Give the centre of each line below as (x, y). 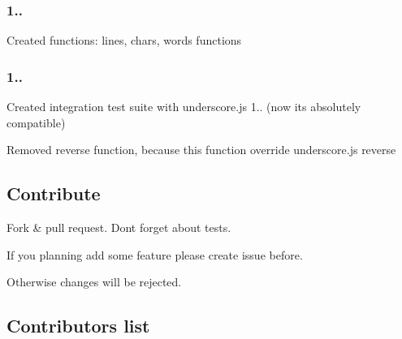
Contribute (54, 193)
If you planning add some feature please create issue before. (155, 254)
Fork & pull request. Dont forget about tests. (119, 227)
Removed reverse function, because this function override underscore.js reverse (201, 150)
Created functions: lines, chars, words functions (124, 40)
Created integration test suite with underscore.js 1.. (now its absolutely (184, 107)
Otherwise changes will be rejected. (94, 282)
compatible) (36, 122)
